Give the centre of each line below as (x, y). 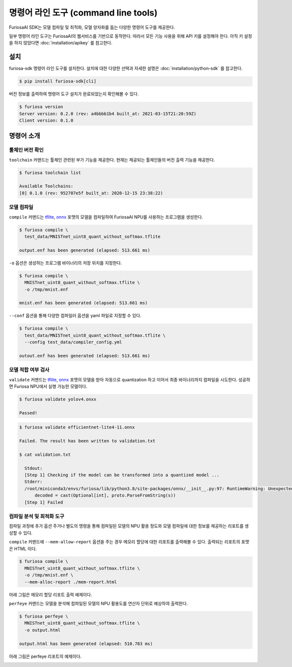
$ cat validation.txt (45, 454)
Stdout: (34, 468)
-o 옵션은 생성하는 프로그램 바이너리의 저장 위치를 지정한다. (65, 263)
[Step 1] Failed (44, 502)
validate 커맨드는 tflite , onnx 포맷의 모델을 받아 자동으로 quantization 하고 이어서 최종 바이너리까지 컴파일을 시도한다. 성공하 (130, 379)
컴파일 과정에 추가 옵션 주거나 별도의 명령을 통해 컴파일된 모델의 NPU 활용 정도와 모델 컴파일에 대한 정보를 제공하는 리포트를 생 (129, 526)
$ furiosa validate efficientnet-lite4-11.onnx (77, 427)
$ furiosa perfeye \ (44, 616)
